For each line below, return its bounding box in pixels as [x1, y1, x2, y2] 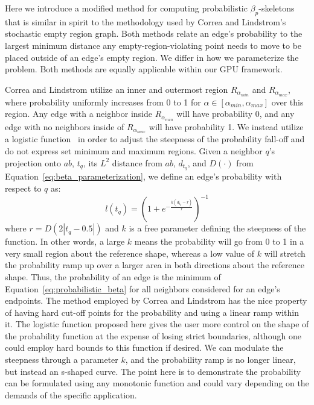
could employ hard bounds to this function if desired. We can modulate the [5, 341, 284, 354]
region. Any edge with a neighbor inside [5, 107, 153, 120]
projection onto [5, 156, 62, 169]
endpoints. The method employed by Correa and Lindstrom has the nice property [5, 294, 307, 307]
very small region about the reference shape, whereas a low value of [5, 246, 254, 259]
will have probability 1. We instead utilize [149, 120, 304, 133]
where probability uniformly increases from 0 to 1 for [5, 95, 201, 108]
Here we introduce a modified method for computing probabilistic [5, 2, 248, 14]
